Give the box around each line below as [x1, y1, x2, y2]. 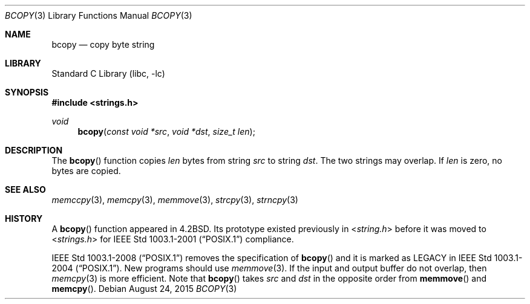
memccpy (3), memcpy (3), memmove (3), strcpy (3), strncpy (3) [51, 195, 298, 205]
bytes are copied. [51, 166, 121, 176]
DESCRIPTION [5, 145, 63, 155]
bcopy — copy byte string [51, 39, 155, 50]
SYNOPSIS [5, 87, 49, 97]
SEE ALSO [5, 184, 46, 195]
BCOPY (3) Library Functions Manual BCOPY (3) [5, 10, 192, 21]
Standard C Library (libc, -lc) [51, 68, 165, 79]
